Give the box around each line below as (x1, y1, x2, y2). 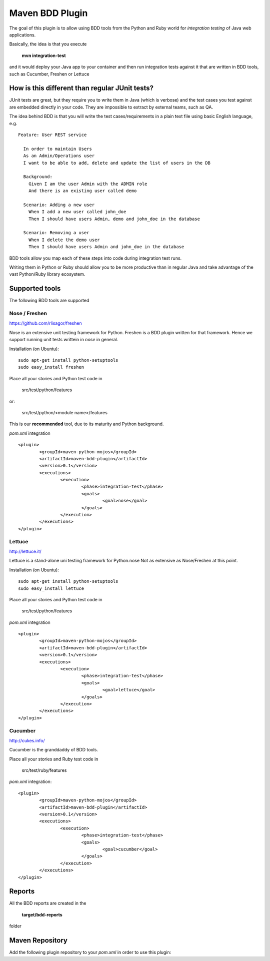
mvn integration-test (21, 53, 66, 59)
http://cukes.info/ (9, 737, 45, 743)
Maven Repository (9, 936, 67, 945)
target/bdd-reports (21, 911, 62, 917)
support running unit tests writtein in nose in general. (9, 337, 118, 343)
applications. (9, 32, 36, 38)
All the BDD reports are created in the (9, 900, 86, 906)
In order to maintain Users (23, 146, 92, 152)
